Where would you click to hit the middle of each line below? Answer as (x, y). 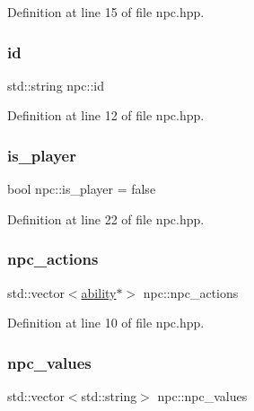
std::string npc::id (56, 85)
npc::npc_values (202, 396)
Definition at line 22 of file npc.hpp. (106, 219)
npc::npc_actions (191, 292)
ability (99, 292)
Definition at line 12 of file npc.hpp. (106, 115)
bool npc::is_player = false (82, 189)
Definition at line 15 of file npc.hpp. (106, 12)
